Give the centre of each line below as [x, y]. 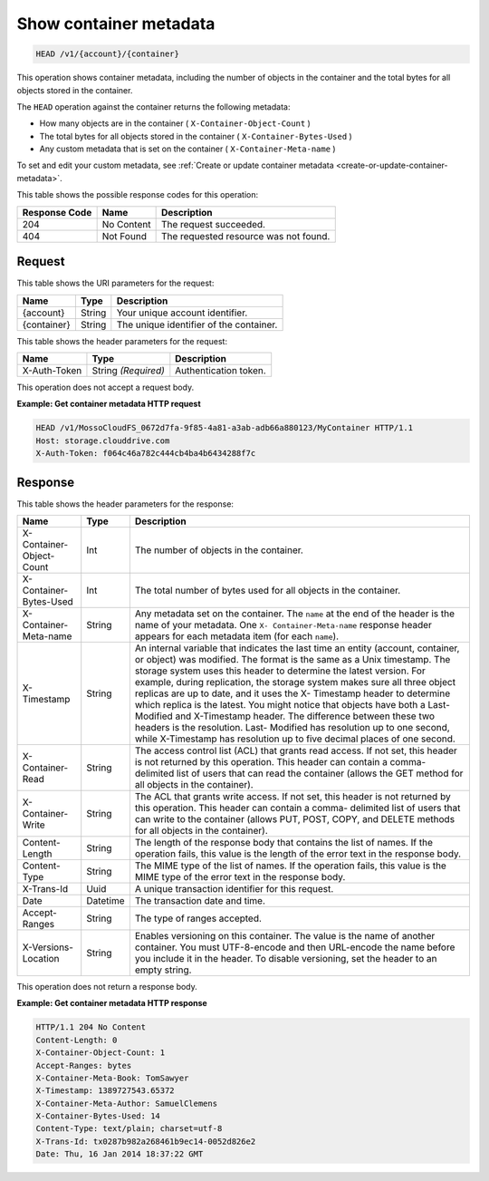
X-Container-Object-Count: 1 [101, 1053]
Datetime [106, 900]
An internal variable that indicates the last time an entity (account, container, [297, 648]
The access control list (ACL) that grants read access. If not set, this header [296, 750]
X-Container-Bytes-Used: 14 [98, 1116]
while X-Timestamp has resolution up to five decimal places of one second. [295, 739]
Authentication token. [221, 370]
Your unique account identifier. [182, 313]
